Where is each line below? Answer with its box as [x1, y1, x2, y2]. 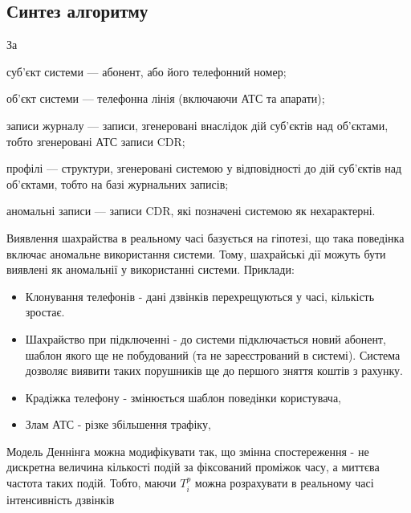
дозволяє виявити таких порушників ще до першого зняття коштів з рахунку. [25, 362, 403, 379]
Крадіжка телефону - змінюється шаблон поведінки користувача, [25, 389, 341, 405]
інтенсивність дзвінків [6, 491, 115, 507]
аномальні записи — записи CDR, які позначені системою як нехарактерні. [6, 202, 376, 219]
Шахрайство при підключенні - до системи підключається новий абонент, [25, 330, 386, 347]
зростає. [25, 303, 65, 320]
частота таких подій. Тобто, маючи [6, 474, 177, 491]
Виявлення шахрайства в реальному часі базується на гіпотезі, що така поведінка [6, 229, 405, 246]
